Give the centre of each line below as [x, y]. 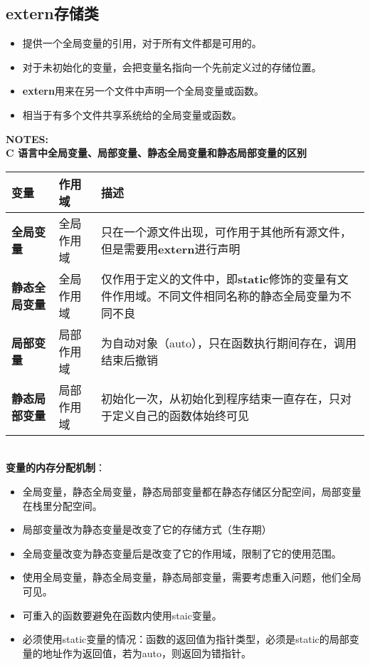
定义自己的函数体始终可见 [180, 415]
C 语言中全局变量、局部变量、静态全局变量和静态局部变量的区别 [156, 153]
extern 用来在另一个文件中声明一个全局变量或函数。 [143, 91]
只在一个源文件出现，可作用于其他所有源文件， [226, 231]
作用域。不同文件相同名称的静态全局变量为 [226, 295]
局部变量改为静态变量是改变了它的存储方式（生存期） [147, 529]
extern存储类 [52, 13]
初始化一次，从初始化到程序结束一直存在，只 [220, 398]
